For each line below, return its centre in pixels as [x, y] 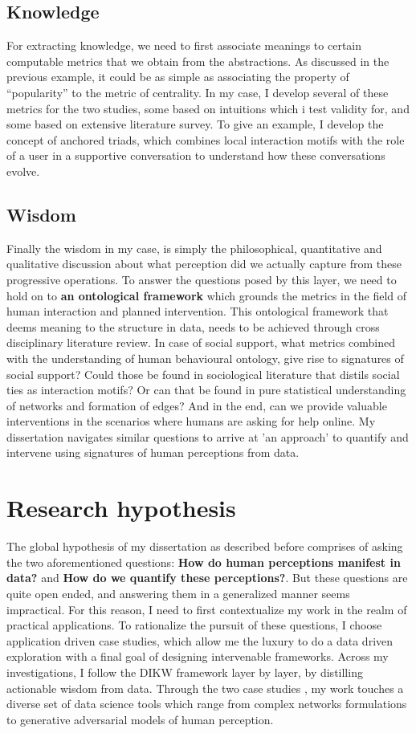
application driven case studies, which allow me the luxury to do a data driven [200, 640]
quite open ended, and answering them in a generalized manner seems [178, 593]
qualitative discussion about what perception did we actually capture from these [204, 264]
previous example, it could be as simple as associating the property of [178, 77]
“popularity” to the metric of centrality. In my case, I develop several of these [198, 92]
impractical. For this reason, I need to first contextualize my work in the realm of [207, 609]
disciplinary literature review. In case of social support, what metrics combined [201, 342]
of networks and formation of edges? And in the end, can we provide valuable [197, 405]
